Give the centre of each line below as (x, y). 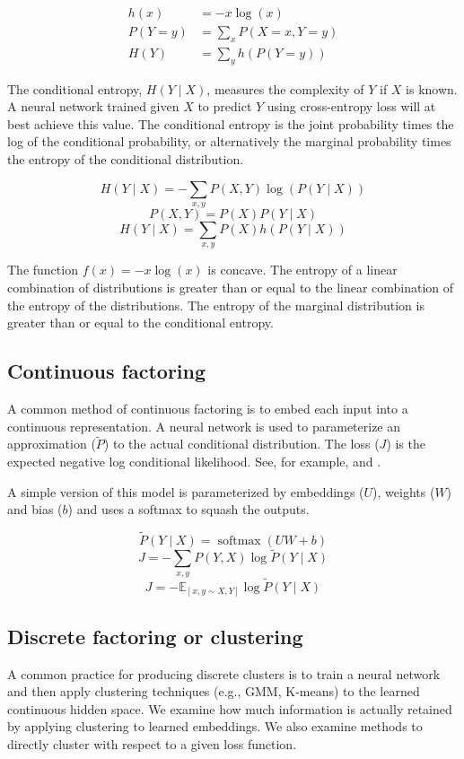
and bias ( (35, 509)
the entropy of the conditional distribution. (126, 159)
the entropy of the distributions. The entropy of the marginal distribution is (216, 305)
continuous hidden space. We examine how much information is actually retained (230, 708)
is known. (432, 88)
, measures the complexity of (285, 88)
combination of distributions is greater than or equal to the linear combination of (231, 288)
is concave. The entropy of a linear (302, 270)
